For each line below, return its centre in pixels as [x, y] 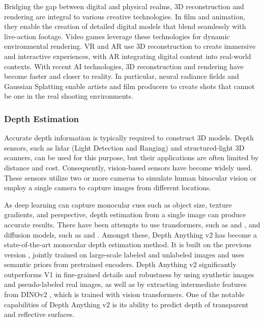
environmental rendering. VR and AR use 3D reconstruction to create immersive [130, 46]
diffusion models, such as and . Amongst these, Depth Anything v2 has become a [130, 234]
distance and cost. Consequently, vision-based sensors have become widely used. [128, 167]
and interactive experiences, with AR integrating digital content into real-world [128, 56]
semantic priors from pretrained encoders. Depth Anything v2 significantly [120, 264]
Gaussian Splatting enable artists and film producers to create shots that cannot [129, 86]
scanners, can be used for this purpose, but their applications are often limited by [131, 157]
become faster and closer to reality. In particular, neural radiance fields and [122, 76]
